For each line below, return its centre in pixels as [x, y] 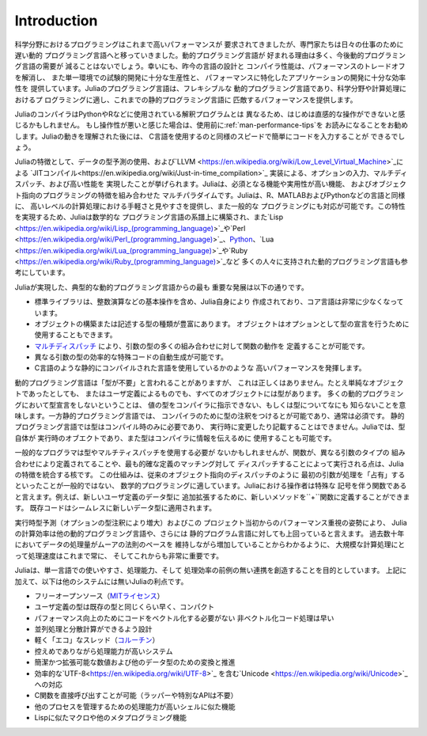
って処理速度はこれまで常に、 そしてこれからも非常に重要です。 [119, 556]
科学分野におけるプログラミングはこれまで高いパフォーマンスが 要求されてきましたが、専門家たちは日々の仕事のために [209, 44]
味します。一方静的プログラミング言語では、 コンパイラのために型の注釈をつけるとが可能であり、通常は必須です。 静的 [210, 416]
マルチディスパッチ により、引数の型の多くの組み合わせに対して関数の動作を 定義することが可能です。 [202, 346]
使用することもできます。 [76, 335]
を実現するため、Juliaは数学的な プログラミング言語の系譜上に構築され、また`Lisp [149, 217]
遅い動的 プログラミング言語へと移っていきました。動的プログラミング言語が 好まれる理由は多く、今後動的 [189, 55]
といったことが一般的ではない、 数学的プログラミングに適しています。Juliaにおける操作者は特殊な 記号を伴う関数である [211, 486]
